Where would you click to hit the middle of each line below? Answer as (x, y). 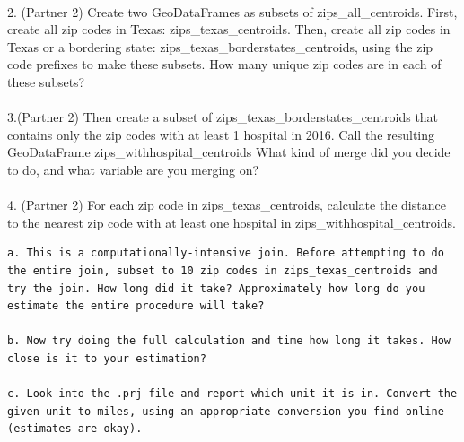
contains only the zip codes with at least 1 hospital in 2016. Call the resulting (221, 134)
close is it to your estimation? (107, 358)
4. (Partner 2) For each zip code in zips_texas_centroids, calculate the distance (227, 205)
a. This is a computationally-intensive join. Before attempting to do (226, 253)
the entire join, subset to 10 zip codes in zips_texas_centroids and (223, 270)
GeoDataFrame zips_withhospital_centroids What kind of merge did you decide (229, 152)
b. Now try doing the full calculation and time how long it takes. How (229, 341)
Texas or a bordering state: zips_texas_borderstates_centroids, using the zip (220, 46)
